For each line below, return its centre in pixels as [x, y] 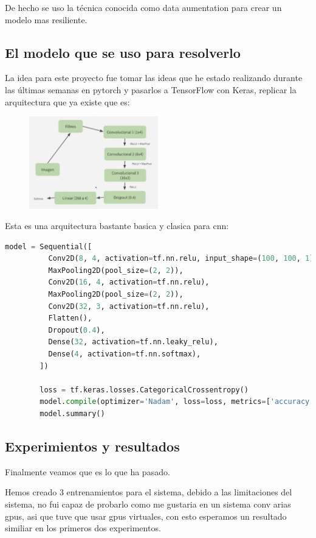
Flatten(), [70, 318]
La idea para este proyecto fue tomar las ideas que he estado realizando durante [154, 78]
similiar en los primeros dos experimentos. [83, 528]
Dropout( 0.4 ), [77, 330]
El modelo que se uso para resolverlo [123, 52]
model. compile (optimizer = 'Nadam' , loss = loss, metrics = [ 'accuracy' [177, 402]
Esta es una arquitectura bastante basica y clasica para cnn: [117, 226]
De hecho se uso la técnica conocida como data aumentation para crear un [143, 7]
